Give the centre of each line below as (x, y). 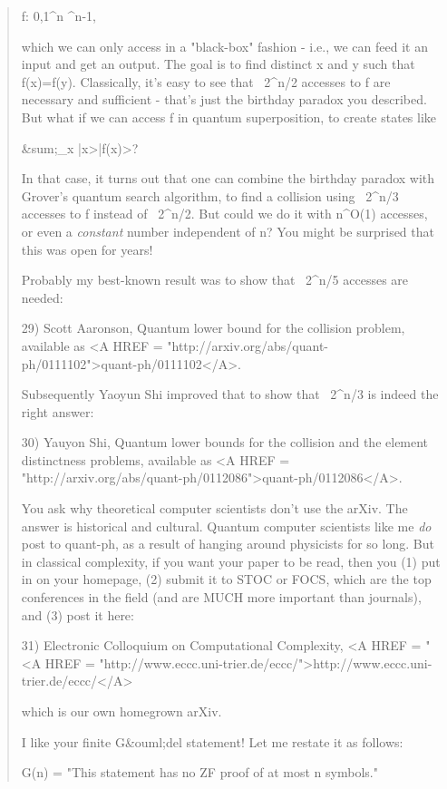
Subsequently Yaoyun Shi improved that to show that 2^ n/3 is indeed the (230, 394)
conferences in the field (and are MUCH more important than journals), (221, 597)
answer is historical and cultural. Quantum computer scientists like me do (226, 526)
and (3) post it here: (78, 614)
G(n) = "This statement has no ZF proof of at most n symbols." (199, 772)
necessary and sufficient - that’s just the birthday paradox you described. (224, 99)
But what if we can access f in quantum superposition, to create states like (229, 117)
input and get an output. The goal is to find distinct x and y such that (218, 64)
